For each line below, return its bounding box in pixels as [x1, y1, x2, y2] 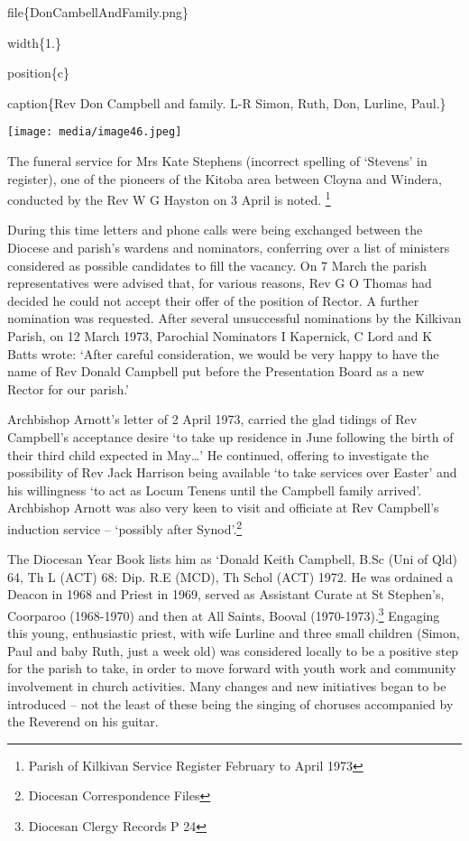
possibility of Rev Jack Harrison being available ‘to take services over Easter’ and [7, 463, 457, 482]
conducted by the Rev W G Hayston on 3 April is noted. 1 [7, 188, 331, 208]
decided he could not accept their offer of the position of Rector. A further [7, 291, 419, 310]
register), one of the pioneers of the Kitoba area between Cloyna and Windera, [7, 169, 442, 188]
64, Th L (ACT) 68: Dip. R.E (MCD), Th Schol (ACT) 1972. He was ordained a [7, 567, 454, 586]
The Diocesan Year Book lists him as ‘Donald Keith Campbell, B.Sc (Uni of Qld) [7, 550, 457, 568]
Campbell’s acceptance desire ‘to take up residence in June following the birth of [7, 428, 454, 446]
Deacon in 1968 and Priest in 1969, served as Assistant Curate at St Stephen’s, [7, 585, 445, 604]
